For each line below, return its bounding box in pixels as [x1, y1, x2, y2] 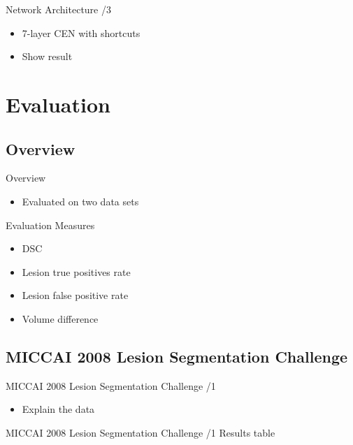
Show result [22, 49, 73, 64]
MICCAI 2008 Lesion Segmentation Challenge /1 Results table [6, 425, 275, 439]
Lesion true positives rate [22, 264, 131, 279]
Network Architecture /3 [6, 2, 111, 16]
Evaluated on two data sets [22, 194, 139, 208]
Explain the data [22, 402, 95, 416]
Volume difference [22, 311, 99, 326]
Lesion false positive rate [22, 288, 129, 302]
